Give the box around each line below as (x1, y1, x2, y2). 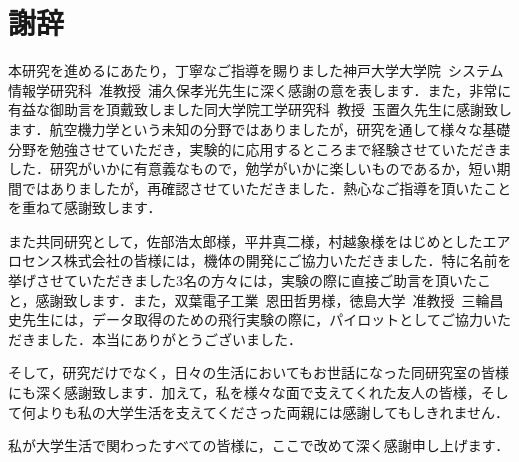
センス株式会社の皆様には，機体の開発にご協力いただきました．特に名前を (21, 250, 512, 271)
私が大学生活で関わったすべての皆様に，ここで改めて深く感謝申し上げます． (8, 435, 510, 456)
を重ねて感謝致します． (8, 197, 162, 218)
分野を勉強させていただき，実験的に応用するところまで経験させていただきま (8, 138, 512, 159)
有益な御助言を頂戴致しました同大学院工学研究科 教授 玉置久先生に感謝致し (8, 99, 512, 120)
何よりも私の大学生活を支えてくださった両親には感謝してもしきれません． (21, 401, 510, 422)
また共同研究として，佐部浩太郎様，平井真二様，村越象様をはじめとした (8, 230, 483, 251)
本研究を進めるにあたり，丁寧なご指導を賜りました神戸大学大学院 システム (8, 60, 504, 81)
